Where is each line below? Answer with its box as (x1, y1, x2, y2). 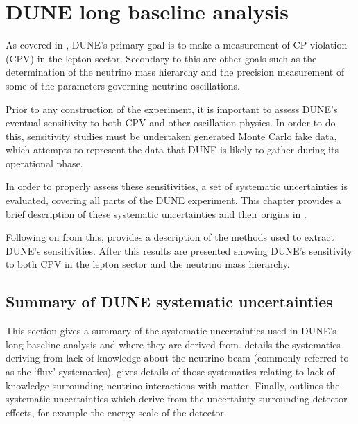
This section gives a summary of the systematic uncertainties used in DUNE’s (6, 323, 336, 338)
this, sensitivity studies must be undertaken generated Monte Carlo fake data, (6, 128, 337, 143)
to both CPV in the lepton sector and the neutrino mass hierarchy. (6, 257, 290, 271)
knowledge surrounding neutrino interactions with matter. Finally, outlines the (6, 378, 340, 392)
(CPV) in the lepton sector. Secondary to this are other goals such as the (6, 51, 317, 65)
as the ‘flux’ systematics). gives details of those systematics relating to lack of (6, 364, 335, 379)
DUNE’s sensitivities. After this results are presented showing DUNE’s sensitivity (6, 243, 352, 257)
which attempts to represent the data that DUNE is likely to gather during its (6, 142, 339, 157)
